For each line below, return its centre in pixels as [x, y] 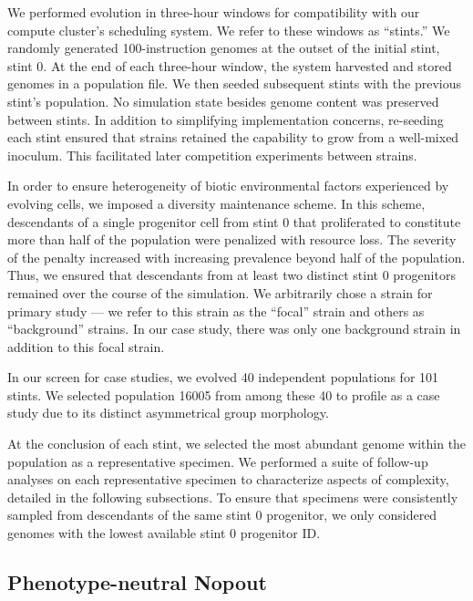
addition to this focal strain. [86, 346]
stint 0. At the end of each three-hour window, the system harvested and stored [230, 65]
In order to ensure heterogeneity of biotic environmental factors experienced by [228, 186]
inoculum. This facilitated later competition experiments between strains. [212, 155]
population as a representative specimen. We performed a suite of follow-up [218, 461]
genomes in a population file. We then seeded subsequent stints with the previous [234, 83]
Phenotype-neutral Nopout [137, 582]
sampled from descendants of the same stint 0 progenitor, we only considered [222, 515]
